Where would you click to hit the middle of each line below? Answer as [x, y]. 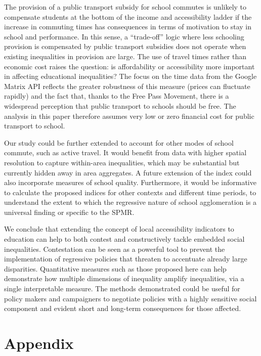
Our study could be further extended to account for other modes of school [119, 142]
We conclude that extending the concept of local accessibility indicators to [119, 229]
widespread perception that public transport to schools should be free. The [120, 105]
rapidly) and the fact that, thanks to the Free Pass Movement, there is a [117, 96]
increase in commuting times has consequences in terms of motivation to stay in [128, 27]
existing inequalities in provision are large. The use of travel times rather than [125, 56]
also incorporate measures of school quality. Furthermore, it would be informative [130, 182]
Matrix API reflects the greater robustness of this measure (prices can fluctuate [127, 86]
